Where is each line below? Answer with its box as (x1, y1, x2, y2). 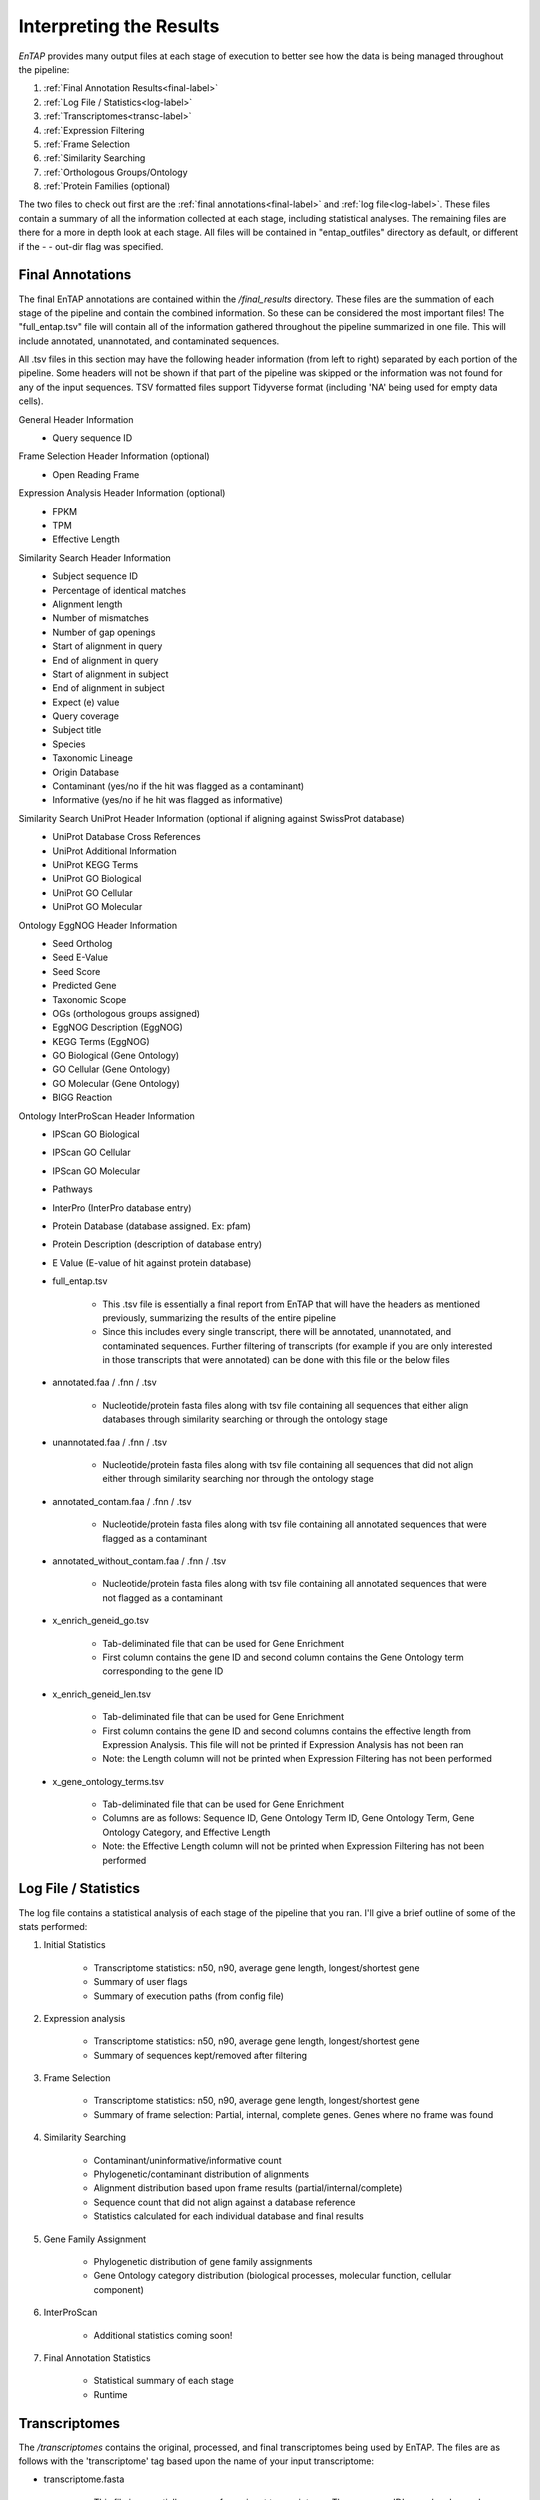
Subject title (52, 724, 102, 736)
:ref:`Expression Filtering (43, 124, 145, 136)
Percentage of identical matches (52, 584, 187, 596)
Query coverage (52, 710, 120, 722)
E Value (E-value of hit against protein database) (52, 1256, 252, 1269)
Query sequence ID (52, 432, 133, 444)
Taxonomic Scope (52, 993, 127, 1005)
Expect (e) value (52, 696, 120, 708)
